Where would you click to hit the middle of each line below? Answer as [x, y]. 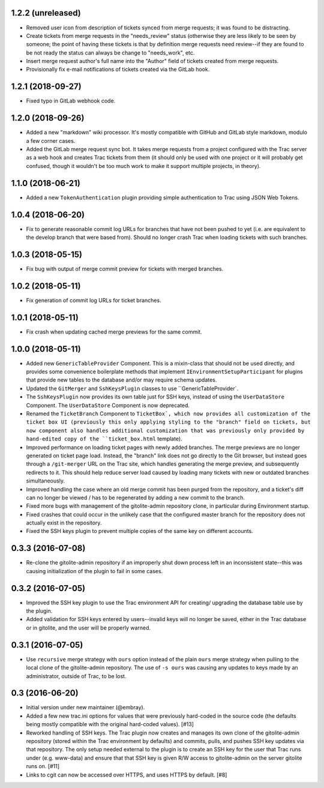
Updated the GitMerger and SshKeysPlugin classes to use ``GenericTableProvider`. [132, 388]
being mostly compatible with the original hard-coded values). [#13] [110, 724]
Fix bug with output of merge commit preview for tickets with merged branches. [125, 269]
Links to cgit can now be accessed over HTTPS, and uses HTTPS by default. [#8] [127, 775]
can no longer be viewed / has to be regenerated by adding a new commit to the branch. [136, 498]
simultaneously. [46, 481]
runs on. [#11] [43, 766]
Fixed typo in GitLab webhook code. [71, 101]
